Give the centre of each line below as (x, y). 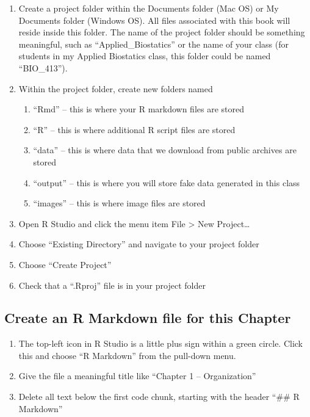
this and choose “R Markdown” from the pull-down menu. (127, 355)
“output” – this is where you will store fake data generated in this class (167, 182)
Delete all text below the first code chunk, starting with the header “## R (159, 397)
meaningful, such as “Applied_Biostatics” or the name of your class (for (153, 44)
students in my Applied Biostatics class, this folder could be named (145, 56)
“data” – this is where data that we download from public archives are (165, 150)
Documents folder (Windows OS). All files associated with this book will (154, 20)
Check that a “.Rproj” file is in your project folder (112, 285)
